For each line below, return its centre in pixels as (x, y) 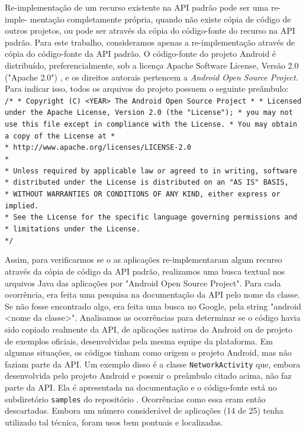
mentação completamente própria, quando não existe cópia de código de (160, 19)
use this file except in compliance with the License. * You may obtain (151, 125)
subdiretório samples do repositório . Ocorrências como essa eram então (135, 399)
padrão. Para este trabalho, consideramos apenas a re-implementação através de (150, 42)
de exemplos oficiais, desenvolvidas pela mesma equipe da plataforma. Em (139, 341)
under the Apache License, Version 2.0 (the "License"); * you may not (149, 113)
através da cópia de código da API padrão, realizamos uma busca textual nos (145, 271)
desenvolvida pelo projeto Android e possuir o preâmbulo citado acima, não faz (148, 375)
